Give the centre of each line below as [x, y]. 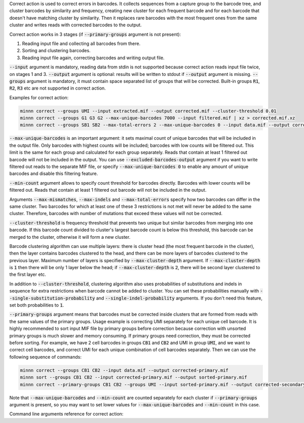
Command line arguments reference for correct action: [66, 414]
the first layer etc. [28, 274]
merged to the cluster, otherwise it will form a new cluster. [70, 237]
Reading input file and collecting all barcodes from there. [81, 44]
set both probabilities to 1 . [37, 305]
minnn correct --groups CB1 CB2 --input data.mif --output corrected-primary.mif [124, 370]
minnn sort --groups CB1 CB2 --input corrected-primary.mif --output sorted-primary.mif [134, 377]
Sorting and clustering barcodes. [56, 51]
